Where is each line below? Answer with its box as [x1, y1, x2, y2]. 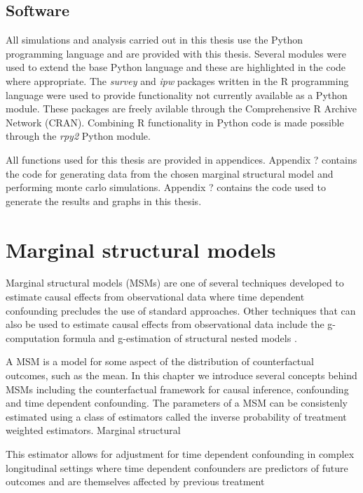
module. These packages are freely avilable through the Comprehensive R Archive [6, 101, 357, 116]
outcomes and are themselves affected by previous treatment [6, 474, 265, 489]
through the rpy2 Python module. [6, 129, 151, 143]
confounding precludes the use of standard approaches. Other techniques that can [6, 303, 356, 317]
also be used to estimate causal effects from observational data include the [6, 317, 324, 331]
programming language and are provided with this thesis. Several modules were [6, 46, 346, 60]
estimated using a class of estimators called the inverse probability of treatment [6, 409, 347, 423]
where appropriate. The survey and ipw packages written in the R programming [6, 73, 349, 88]
